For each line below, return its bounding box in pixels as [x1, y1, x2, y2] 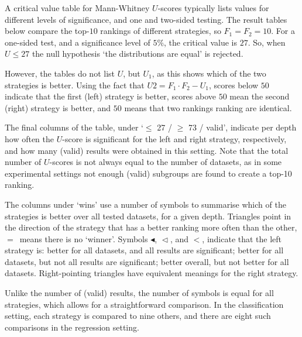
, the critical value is [164, 36, 237, 48]
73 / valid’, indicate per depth [188, 121, 297, 133]
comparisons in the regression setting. [5, 321, 139, 333]
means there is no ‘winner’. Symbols [19, 232, 148, 245]
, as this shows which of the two [152, 67, 266, 79]
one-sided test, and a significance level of [5, 36, 150, 48]
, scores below [208, 78, 259, 91]
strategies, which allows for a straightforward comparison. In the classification [5, 298, 284, 310]
